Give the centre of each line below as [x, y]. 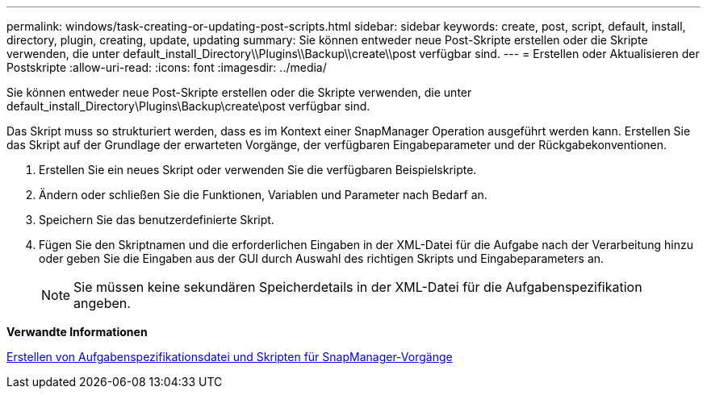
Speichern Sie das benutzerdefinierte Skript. [157, 220]
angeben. [102, 303]
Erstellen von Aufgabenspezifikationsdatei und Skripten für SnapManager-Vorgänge [230, 357]
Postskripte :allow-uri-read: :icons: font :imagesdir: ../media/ [167, 67]
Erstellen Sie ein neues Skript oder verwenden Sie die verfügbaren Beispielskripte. [258, 170]
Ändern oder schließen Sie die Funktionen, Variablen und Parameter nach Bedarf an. [263, 195]
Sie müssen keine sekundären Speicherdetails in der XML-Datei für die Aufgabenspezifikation [358, 287]
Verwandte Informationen [77, 332]
